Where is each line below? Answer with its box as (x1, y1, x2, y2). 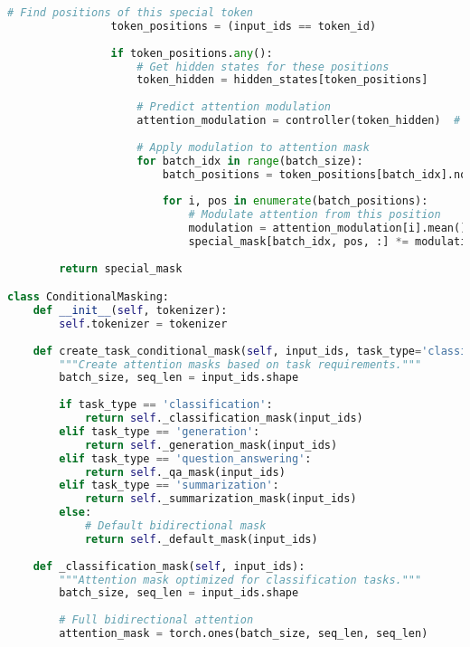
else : (59, 506, 92, 519)
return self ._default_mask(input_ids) (84, 532, 318, 546)
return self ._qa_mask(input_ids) (84, 465, 286, 479)
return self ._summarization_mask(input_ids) (84, 492, 357, 506)
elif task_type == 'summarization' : (59, 479, 279, 492)
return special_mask (59, 262, 183, 275)
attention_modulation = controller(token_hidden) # (136, 114, 461, 127)
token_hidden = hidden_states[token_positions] (136, 73, 428, 87)
